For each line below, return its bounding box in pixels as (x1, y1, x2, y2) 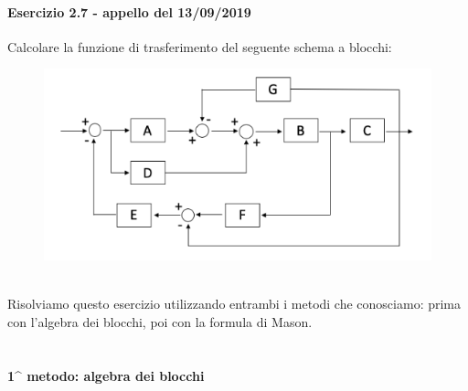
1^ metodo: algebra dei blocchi (7, 365, 205, 385)
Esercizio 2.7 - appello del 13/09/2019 (7, 2, 251, 21)
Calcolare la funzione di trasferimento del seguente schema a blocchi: (7, 37, 392, 56)
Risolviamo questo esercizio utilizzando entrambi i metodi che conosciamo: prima (7, 294, 462, 313)
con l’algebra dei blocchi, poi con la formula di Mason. (7, 312, 313, 331)
